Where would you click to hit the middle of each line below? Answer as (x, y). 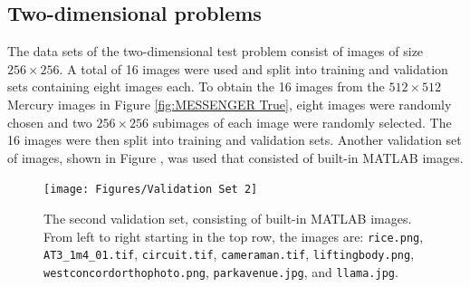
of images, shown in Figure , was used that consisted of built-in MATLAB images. (235, 157)
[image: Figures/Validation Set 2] (151, 190)
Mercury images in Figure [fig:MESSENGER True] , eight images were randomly (230, 104)
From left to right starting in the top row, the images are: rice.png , (234, 236)
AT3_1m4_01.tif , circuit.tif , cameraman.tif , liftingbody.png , (229, 254)
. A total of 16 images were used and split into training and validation (254, 68)
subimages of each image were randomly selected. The (302, 122)
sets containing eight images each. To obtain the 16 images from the (196, 86)
